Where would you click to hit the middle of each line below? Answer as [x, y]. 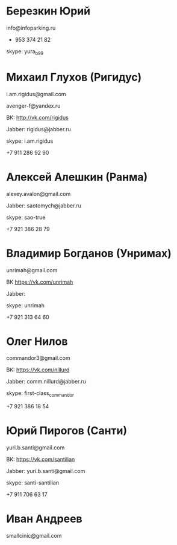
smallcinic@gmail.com [34, 536]
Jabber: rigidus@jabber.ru [39, 129]
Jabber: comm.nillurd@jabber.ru [46, 382]
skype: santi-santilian [33, 483]
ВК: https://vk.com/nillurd [38, 370]
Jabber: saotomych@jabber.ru [44, 205]
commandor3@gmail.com [38, 358]
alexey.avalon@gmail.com [39, 194]
